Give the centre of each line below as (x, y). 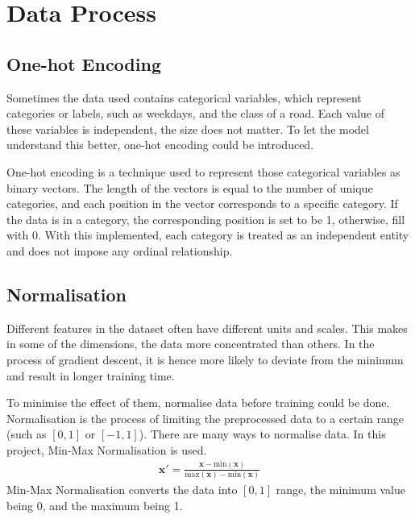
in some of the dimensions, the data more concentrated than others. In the (191, 344)
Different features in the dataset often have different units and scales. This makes (207, 328)
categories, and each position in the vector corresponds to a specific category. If (202, 203)
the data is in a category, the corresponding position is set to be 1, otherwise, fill (206, 219)
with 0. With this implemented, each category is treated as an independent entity (208, 235)
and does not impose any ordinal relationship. (120, 250)
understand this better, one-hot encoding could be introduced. (160, 145)
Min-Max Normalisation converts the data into (122, 490)
